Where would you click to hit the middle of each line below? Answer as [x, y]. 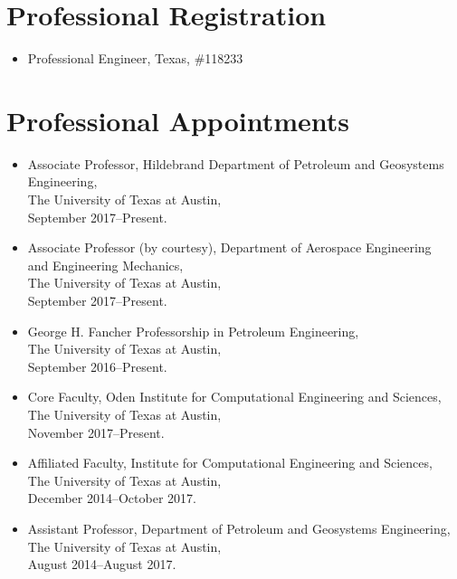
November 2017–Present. [96, 432]
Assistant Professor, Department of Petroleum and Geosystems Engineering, [239, 528]
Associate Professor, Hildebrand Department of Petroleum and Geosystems [236, 163]
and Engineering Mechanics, [105, 265]
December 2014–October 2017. [112, 498]
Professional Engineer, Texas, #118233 [135, 58]
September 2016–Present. [97, 366]
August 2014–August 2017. [102, 564]
